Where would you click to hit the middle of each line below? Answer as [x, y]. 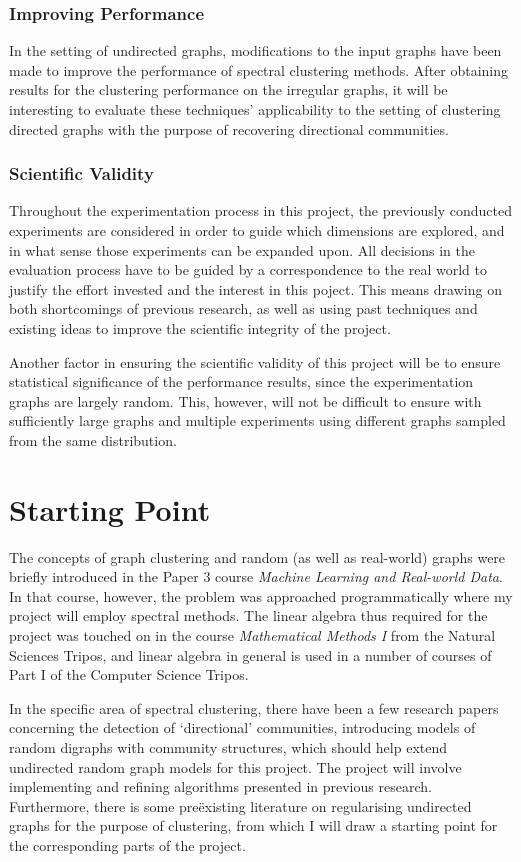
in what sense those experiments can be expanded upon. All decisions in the [242, 249]
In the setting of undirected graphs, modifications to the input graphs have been [255, 50]
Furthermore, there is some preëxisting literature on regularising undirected [240, 805]
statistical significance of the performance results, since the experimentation [241, 381]
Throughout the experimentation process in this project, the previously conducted [260, 210]
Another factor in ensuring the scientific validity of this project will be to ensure [255, 361]
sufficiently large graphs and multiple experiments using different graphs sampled [257, 420]
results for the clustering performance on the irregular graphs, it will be [228, 89]
